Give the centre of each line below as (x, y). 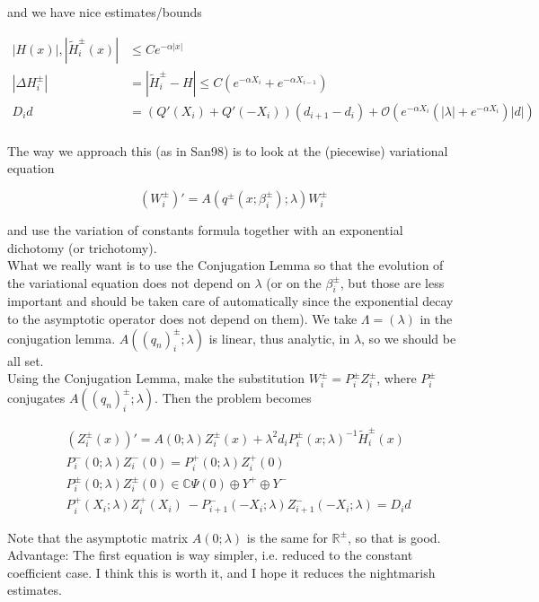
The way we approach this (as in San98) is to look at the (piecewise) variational (228, 150)
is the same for (287, 537)
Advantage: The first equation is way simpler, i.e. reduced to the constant (210, 555)
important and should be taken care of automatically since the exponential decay (230, 301)
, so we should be (409, 338)
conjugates (36, 397)
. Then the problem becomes (233, 397)
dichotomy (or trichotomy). (82, 247)
